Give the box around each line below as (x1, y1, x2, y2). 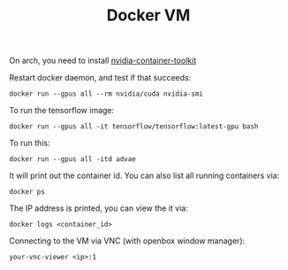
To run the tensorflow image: (9, 105, 115, 116)
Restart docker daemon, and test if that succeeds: (9, 73, 192, 83)
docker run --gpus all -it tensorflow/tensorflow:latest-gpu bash (9, 122, 259, 131)
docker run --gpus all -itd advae (9, 155, 137, 164)
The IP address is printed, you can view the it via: (9, 203, 188, 213)
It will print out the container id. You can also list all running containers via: (9, 170, 280, 181)
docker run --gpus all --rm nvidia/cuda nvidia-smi (9, 89, 203, 98)
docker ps (9, 188, 46, 197)
